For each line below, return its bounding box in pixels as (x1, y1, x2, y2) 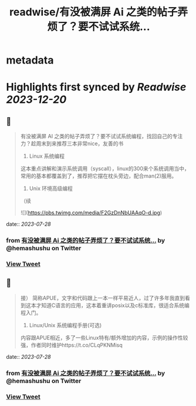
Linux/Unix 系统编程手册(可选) (29, 321, 102, 328)
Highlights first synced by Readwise (6, 81, 187, 94)
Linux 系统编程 (29, 152, 65, 159)
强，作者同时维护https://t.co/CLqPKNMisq (20, 341, 123, 348)
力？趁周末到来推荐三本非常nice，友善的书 (20, 140, 124, 147)
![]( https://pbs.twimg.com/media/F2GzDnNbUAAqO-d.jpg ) (20, 209, 163, 217)
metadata (6, 54, 54, 67)
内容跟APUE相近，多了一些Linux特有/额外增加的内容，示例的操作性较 (20, 334, 188, 341)
